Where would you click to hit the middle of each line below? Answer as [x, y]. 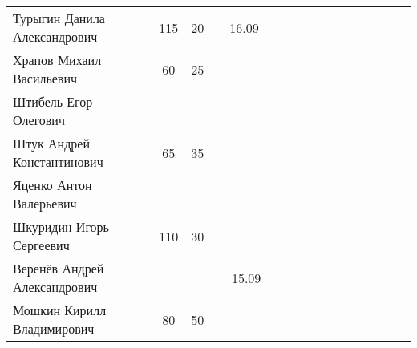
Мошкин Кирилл [60, 310]
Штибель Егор [53, 101]
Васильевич [45, 78]
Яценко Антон [53, 185]
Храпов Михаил [57, 60]
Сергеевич [41, 245]
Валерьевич [45, 203]
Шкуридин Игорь [61, 227]
